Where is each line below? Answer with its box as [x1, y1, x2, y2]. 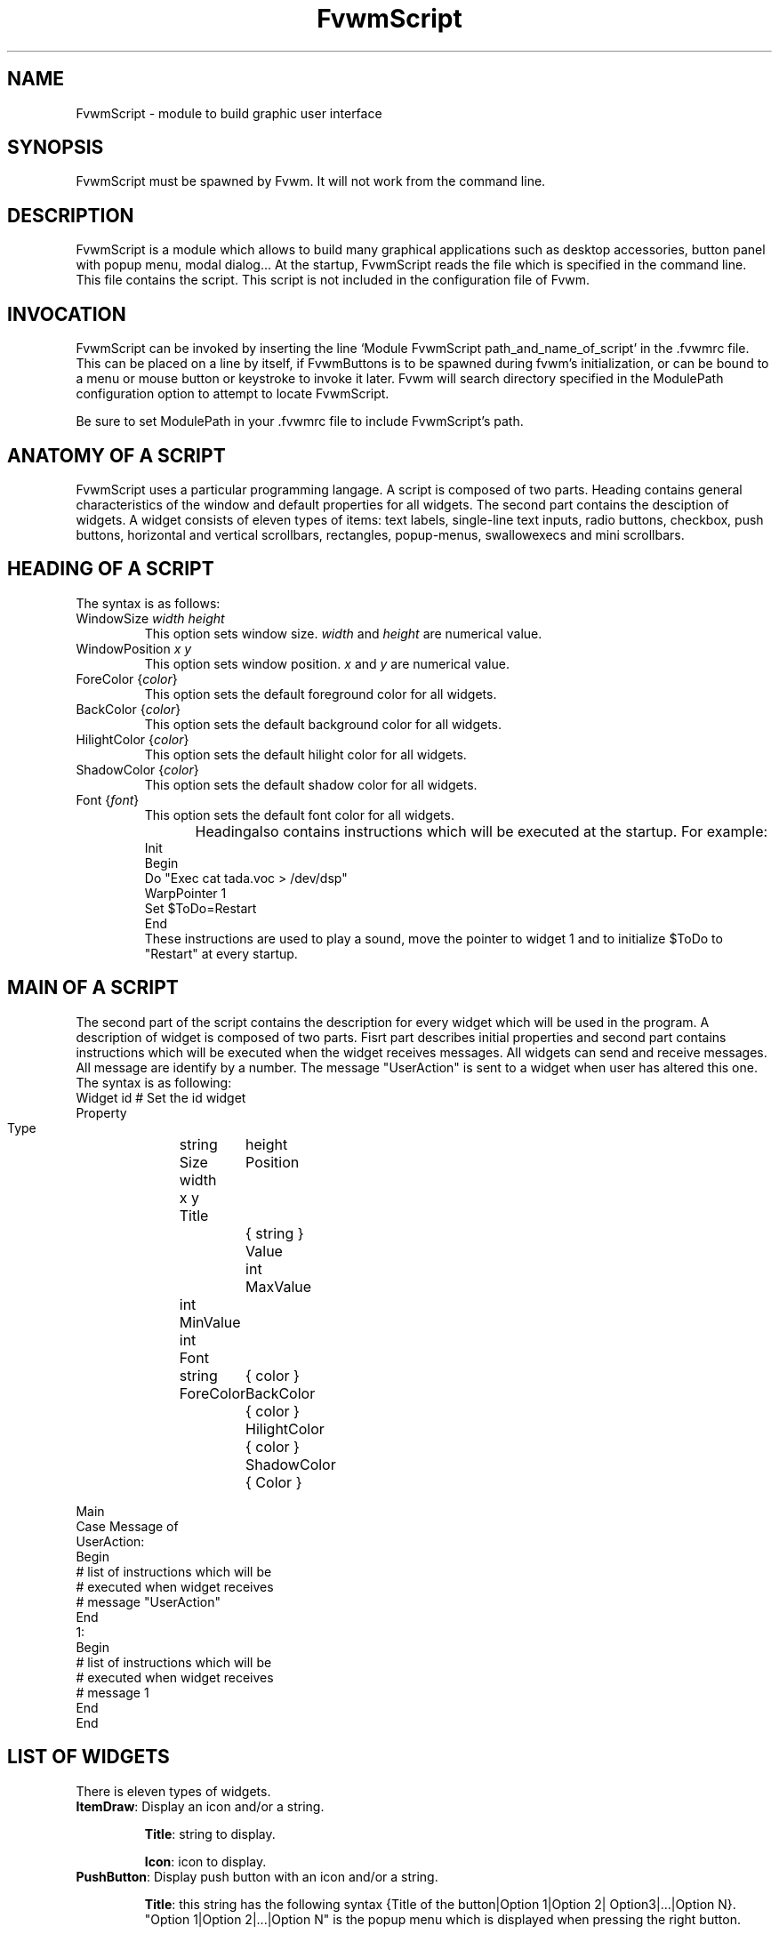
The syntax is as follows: [76, 595, 221, 611]
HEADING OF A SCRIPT [7, 558, 214, 581]
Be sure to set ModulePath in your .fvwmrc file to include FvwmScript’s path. [76, 413, 524, 429]
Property [76, 1104, 127, 1120]
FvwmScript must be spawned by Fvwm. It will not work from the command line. [76, 173, 546, 189]
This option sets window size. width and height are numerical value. [144, 625, 542, 641]
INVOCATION [7, 302, 126, 325]
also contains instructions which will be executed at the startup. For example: [251, 822, 768, 840]
